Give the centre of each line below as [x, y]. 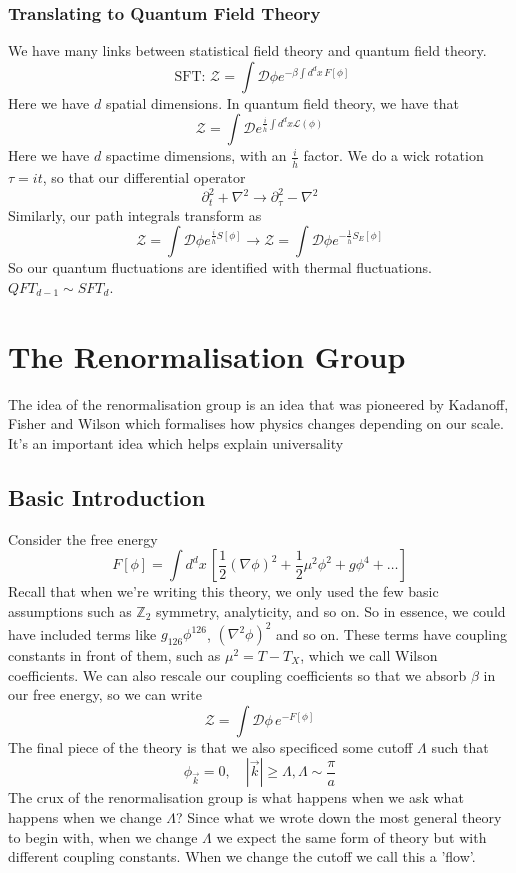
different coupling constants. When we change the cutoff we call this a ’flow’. [242, 856]
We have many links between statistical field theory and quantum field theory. [247, 50]
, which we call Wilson [369, 655]
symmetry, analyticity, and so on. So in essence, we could [331, 610]
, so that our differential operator [144, 177]
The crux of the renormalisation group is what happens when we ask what [236, 797]
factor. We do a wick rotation [393, 155]
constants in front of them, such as [114, 655]
